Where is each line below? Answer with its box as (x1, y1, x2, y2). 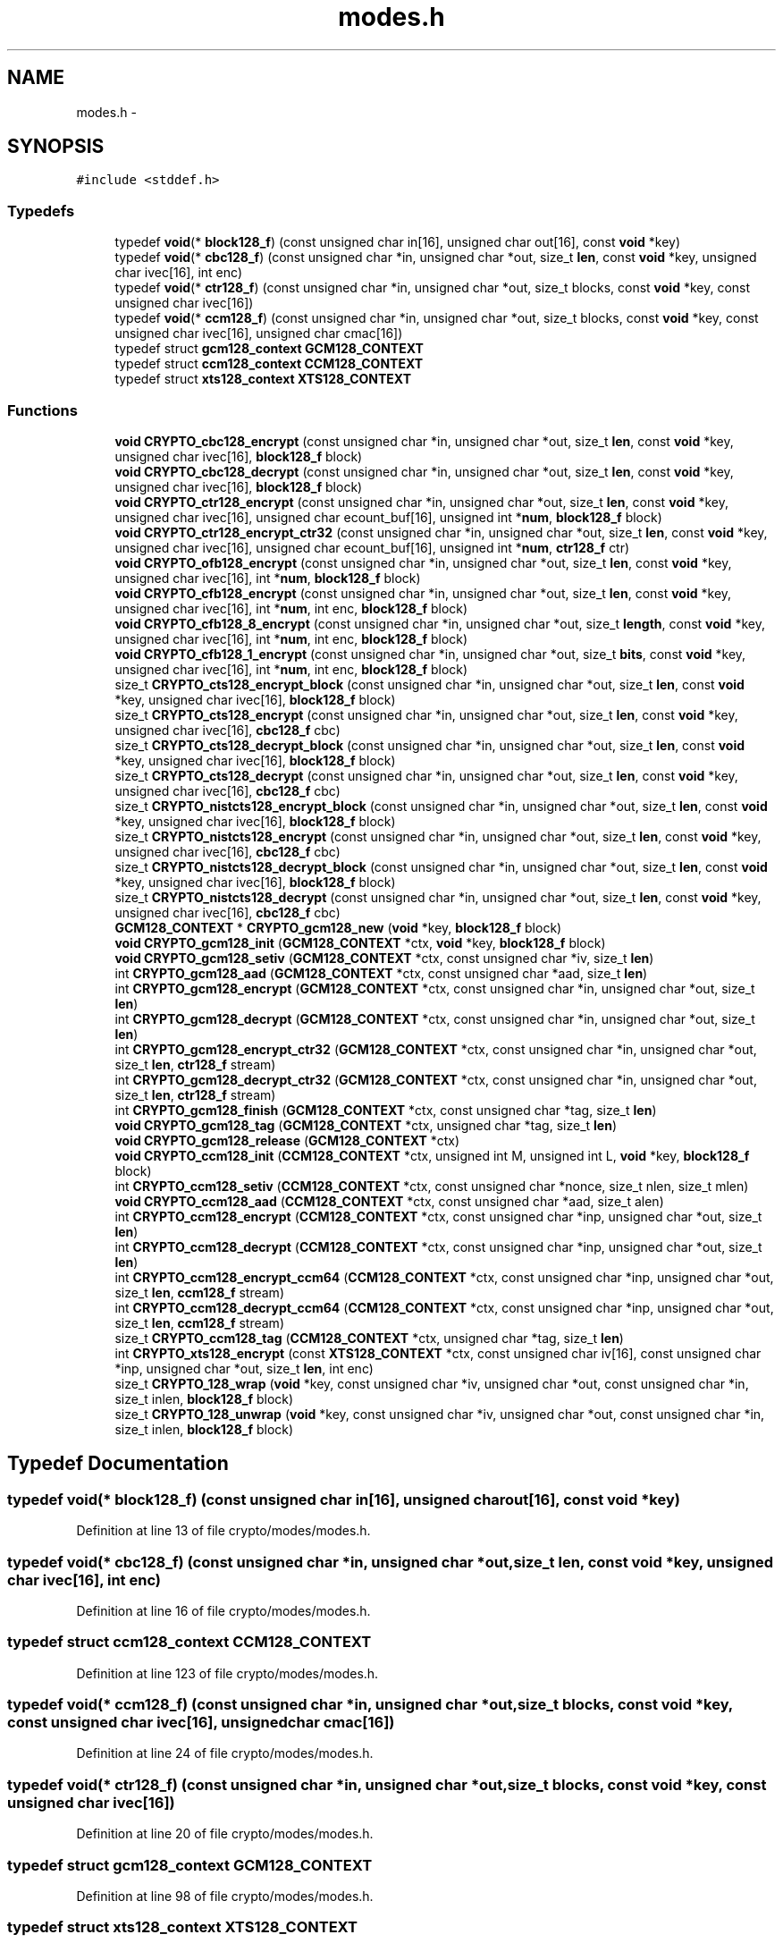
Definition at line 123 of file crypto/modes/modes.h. (76, 1665, 379, 1681)
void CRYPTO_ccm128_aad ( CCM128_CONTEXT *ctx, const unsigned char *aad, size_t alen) (114, 1193, 664, 1209)
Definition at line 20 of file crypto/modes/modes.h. (76, 1826, 374, 1842)
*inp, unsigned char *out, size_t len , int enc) (114, 1360, 374, 1376)
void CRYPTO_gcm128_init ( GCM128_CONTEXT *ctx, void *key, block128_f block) (114, 934, 606, 950)
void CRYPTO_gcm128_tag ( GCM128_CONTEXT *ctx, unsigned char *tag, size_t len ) (114, 1117, 618, 1133)
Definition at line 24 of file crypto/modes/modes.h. (76, 1745, 374, 1761)
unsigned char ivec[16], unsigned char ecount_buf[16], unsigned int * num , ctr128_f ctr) (114, 539, 630, 555)
